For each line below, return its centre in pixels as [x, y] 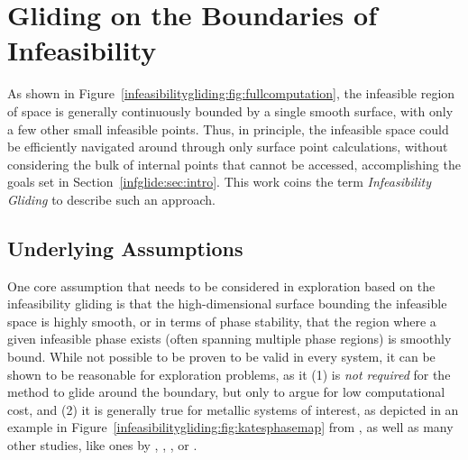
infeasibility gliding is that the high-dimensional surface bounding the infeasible [227, 304]
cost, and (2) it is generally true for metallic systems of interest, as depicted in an [233, 409]
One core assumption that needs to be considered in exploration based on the [221, 285]
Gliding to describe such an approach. [111, 199]
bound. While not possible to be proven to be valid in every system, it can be [221, 357]
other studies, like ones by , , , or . [102, 445]
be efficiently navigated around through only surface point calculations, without [228, 147]
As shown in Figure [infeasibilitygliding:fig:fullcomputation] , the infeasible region [231, 93]
